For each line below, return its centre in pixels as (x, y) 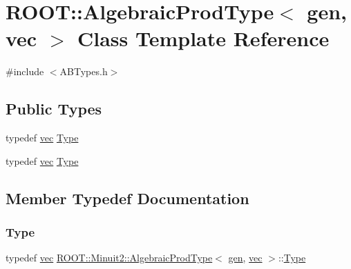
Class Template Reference (203, 38)
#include (25, 71)
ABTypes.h (84, 71)
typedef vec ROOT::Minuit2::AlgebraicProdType (109, 258)
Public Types (54, 109)
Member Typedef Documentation (127, 198)
